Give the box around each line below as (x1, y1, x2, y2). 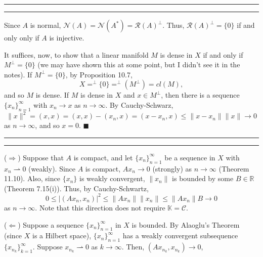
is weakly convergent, (79, 173, 145, 184)
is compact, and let (73, 152, 133, 162)
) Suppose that (18, 152, 64, 162)
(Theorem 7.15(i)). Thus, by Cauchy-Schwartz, (4, 183, 149, 193)
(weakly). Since (28, 163, 76, 174)
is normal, (30, 20, 61, 30)
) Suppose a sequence (18, 219, 84, 230)
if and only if (203, 49, 243, 60)
